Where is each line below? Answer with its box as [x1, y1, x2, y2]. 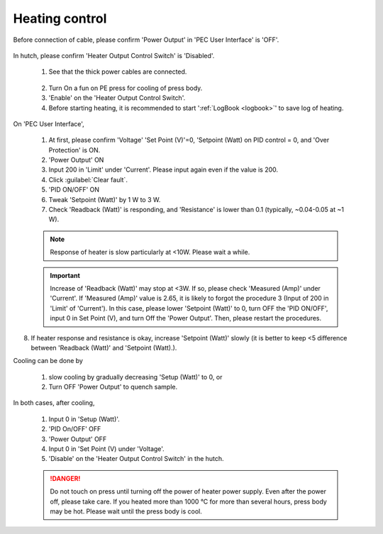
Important [50, 271, 81, 279]
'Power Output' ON [48, 156, 104, 165]
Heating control [13, 11, 107, 26]
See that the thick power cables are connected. [48, 67, 187, 76]
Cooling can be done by [13, 357, 83, 365]
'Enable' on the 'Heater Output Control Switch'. [48, 94, 186, 102]
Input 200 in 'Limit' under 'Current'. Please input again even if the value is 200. [48, 165, 279, 174]
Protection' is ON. [48, 145, 101, 154]
